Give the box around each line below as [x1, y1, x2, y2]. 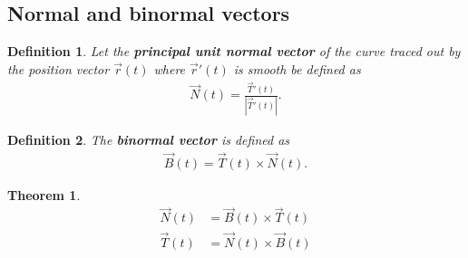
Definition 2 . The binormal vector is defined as [7, 129, 290, 148]
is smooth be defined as [233, 59, 361, 78]
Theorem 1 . [7, 185, 81, 204]
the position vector [7, 59, 110, 78]
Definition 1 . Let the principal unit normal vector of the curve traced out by [7, 42, 461, 61]
